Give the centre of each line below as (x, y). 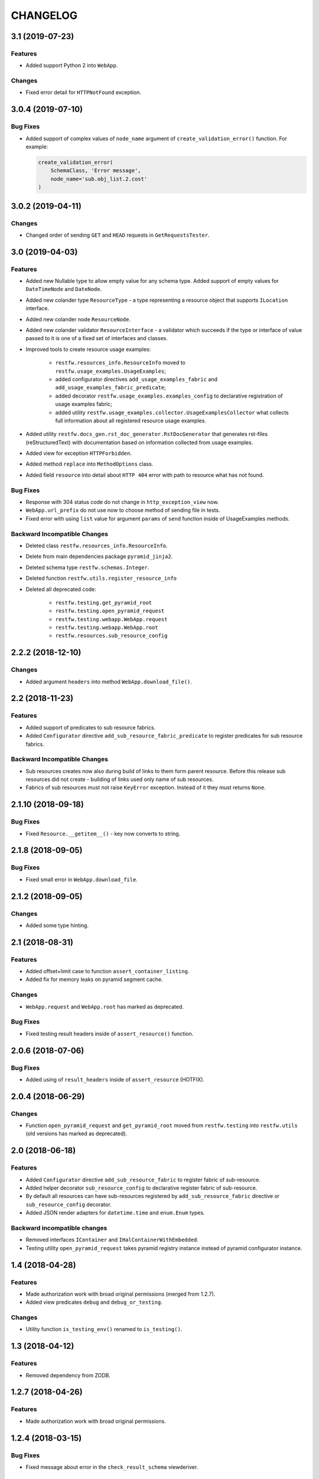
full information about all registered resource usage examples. (131, 421)
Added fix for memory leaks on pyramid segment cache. (94, 980)
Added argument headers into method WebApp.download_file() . (109, 682)
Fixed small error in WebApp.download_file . (82, 879)
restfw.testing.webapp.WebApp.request (111, 619)
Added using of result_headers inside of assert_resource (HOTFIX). (115, 1079)
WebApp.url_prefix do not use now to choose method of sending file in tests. (123, 510)
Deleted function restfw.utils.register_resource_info (101, 578)
